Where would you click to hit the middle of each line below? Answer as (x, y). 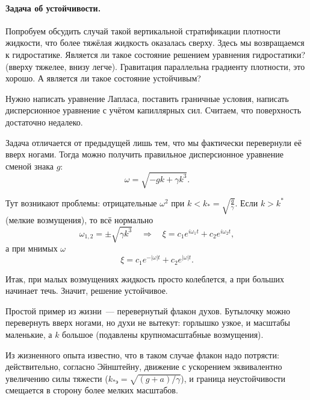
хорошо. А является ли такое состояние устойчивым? (103, 78)
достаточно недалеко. (44, 122)
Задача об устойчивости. (53, 8)
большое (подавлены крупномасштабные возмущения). (163, 334)
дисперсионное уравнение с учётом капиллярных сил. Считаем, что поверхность (153, 110)
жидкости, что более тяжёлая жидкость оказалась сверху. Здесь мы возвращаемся (155, 43)
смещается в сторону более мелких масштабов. (92, 390)
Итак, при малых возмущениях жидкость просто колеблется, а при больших (145, 278)
